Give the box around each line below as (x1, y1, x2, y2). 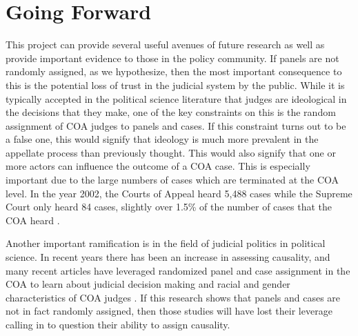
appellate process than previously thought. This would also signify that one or (6, 145, 336, 159)
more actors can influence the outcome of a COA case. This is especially (6, 159, 310, 173)
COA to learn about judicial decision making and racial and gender (6, 277, 290, 291)
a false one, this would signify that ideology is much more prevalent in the (6, 132, 319, 146)
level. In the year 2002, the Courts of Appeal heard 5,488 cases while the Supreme (6, 186, 352, 200)
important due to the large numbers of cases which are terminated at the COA (6, 172, 339, 187)
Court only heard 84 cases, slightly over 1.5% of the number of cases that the (6, 199, 332, 214)
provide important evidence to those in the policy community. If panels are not (6, 50, 339, 65)
